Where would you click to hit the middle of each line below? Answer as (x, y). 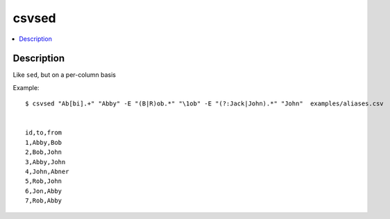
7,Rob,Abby (44, 201)
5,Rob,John (44, 181)
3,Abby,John (45, 162)
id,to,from (44, 133)
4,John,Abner (47, 171)
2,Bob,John (44, 152)
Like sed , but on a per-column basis (64, 75)
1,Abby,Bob (44, 142)
